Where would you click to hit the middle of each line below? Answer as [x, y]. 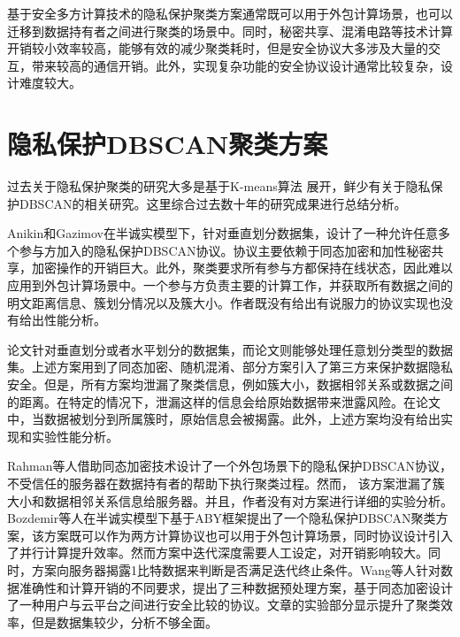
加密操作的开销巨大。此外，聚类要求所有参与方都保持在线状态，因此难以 [242, 268]
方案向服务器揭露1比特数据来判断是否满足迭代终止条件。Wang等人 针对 [236, 569]
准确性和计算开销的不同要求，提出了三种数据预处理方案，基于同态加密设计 [236, 587]
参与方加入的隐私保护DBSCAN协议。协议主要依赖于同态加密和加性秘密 [225, 250]
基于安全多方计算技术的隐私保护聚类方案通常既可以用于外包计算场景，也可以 [230, 13]
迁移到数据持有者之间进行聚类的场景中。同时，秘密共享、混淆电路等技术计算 [230, 31]
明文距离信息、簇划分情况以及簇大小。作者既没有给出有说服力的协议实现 [218, 302]
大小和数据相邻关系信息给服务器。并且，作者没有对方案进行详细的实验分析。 [230, 500]
